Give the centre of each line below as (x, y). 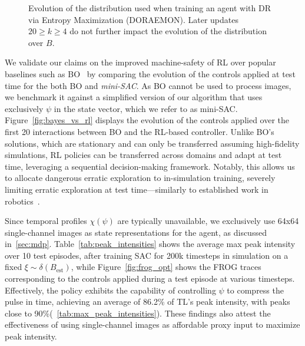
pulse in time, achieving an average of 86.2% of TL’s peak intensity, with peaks (147, 301)
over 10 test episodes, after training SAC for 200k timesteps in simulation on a (147, 255)
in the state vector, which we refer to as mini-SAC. (146, 108)
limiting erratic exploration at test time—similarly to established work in (137, 189)
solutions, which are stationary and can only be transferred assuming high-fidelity (152, 143)
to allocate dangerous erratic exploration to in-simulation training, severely (140, 178)
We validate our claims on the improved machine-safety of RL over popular (140, 62)
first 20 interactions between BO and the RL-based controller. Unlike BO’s (140, 131)
